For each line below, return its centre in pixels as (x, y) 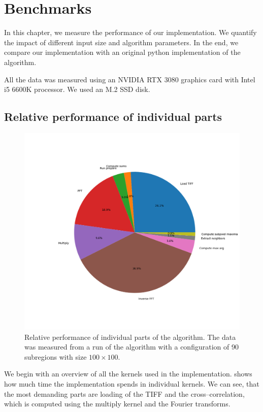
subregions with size (56, 356)
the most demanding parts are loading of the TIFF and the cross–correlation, (124, 393)
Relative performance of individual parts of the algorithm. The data (130, 337)
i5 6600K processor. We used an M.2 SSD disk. (77, 89)
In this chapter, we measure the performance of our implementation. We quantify (130, 32)
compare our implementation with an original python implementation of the (122, 52)
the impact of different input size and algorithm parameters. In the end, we (121, 42)
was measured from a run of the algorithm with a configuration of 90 (131, 347)
